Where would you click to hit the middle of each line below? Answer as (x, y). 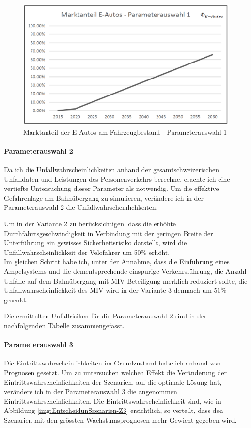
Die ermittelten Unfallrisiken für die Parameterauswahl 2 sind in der (105, 316)
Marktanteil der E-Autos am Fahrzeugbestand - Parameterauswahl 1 (125, 132)
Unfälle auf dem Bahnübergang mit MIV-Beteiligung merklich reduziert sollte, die (126, 280)
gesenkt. (16, 299)
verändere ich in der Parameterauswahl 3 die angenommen (91, 391)
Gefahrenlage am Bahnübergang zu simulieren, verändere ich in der (104, 198)
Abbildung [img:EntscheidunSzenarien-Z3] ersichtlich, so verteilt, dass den (114, 410)
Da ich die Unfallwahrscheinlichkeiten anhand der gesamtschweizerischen (111, 169)
